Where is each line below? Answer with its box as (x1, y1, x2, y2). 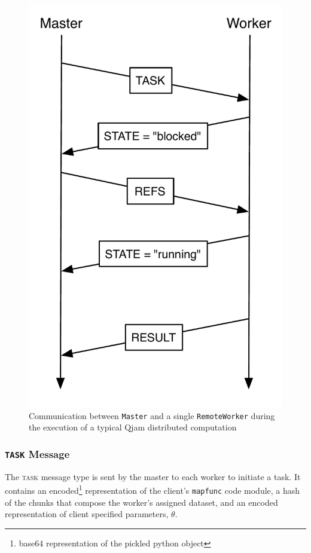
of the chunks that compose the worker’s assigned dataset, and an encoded (5, 496, 278, 508)
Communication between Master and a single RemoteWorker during (29, 409, 275, 421)
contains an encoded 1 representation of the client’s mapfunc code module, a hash (5, 482, 300, 497)
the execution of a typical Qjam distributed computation (29, 421, 237, 433)
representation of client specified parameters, (5, 508, 169, 520)
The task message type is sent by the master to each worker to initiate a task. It (5, 470, 301, 482)
